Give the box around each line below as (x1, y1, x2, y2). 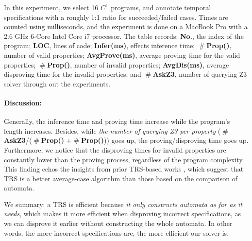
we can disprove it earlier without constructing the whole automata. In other (4, 218, 233, 228)
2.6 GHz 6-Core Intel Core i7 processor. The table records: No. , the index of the (4, 31, 244, 41)
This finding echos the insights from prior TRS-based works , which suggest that (4, 164, 244, 174)
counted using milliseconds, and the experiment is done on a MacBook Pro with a (4, 21, 248, 32)
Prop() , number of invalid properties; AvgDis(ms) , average (47, 59, 229, 69)
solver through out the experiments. (4, 78, 111, 88)
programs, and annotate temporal (111, 2, 211, 12)
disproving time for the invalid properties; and (4, 69, 141, 79)
